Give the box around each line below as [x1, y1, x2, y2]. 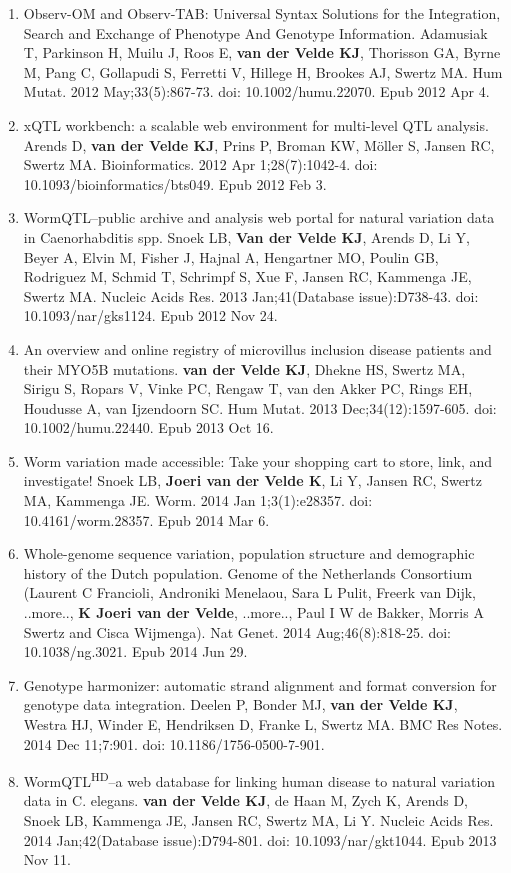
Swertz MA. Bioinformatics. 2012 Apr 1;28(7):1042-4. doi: [23, 154, 378, 175]
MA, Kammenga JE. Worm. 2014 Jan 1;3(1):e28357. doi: [23, 490, 373, 511]
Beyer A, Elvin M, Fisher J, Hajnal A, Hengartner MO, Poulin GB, [23, 246, 439, 267]
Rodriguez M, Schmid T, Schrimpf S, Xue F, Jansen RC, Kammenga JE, [23, 266, 472, 287]
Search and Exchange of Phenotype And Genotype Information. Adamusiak [23, 22, 488, 43]
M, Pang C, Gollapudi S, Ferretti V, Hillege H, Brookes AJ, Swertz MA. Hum [23, 61, 503, 82]
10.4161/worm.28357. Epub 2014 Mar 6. [23, 509, 270, 530]
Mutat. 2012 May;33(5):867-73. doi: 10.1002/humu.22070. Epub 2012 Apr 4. [23, 81, 490, 102]
